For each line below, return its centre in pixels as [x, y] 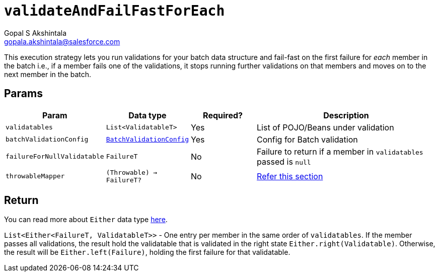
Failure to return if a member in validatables [340, 151]
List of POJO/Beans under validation [325, 127]
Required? [223, 115]
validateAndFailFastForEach [115, 11]
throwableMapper [35, 176]
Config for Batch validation [307, 139]
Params [23, 94]
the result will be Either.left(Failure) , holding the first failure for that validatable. [147, 252]
